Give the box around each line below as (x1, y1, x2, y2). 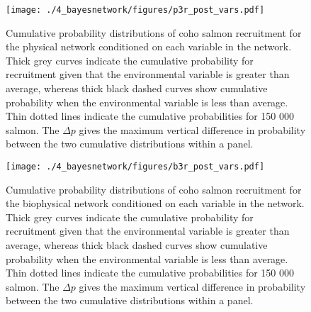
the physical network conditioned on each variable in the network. (6, 39, 292, 54)
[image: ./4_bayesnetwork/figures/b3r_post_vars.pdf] (6, 162, 265, 172)
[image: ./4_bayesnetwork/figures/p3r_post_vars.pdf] (6, 5, 265, 15)
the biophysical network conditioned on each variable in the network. (6, 196, 305, 211)
